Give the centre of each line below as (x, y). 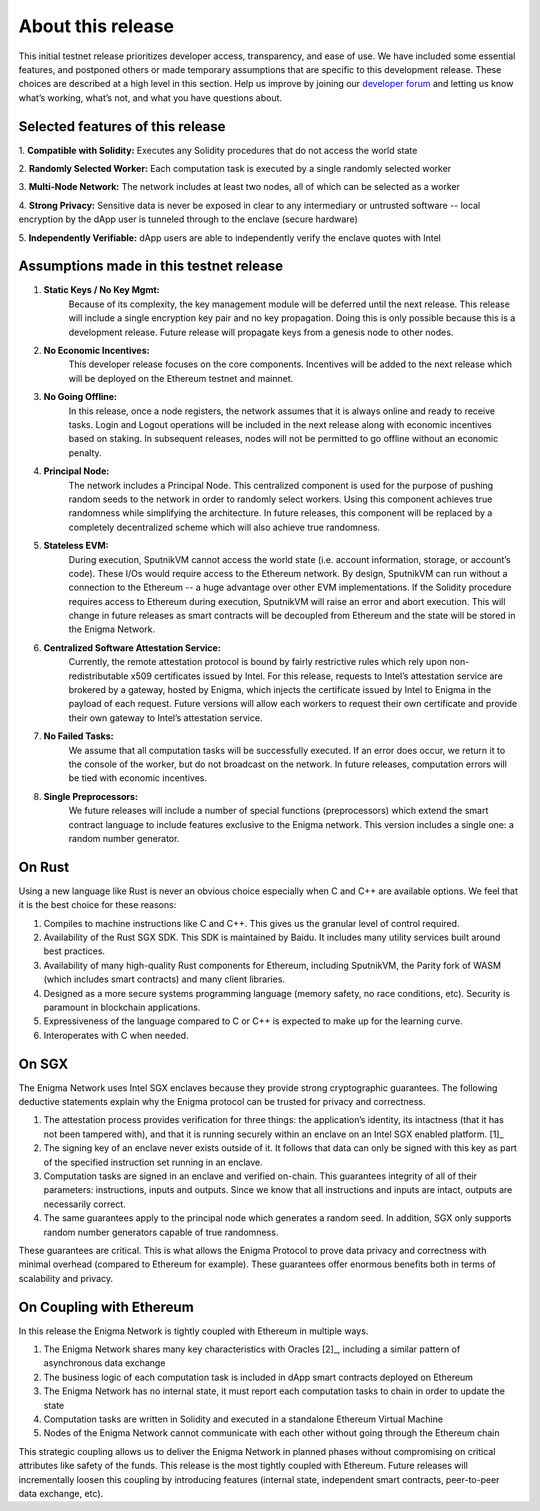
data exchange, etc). (61, 1493)
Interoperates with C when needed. (116, 1035)
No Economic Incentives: (96, 351)
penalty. (85, 452)
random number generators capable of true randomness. (161, 1232)
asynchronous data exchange (104, 1363)
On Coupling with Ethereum (106, 1306)
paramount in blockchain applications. (122, 1007)
